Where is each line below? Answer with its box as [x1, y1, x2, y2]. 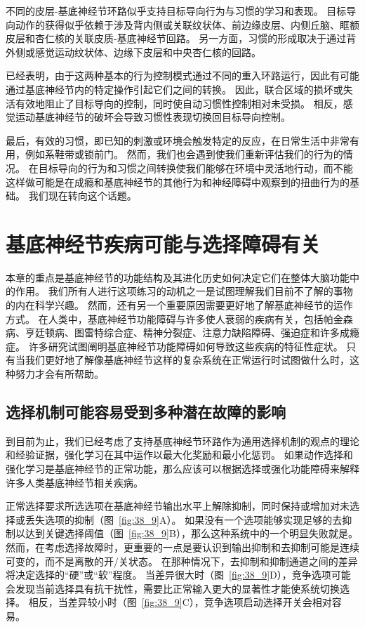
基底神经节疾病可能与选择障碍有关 [6, 229, 321, 258]
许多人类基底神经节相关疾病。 [6, 475, 143, 489]
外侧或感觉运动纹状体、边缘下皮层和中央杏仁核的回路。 [6, 44, 261, 59]
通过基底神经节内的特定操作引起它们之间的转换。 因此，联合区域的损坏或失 [6, 81, 353, 96]
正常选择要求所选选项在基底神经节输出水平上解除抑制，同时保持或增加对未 [6, 499, 350, 513]
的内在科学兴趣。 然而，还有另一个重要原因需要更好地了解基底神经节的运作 [6, 298, 353, 312]
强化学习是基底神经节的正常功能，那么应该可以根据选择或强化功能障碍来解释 [6, 461, 359, 475]
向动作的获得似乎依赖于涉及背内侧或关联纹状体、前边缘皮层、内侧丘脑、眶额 [6, 17, 359, 32]
